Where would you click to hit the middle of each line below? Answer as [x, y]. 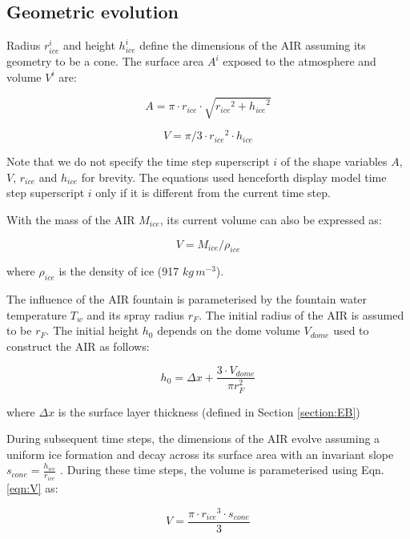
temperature [37, 314]
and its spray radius [136, 314]
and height [89, 45]
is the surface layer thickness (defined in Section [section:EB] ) [209, 411]
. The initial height [92, 330]
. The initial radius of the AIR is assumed [301, 314]
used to [351, 330]
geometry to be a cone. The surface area [105, 61]
